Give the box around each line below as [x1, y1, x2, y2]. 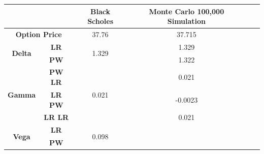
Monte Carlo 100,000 [149, 6, 224, 16]
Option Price [15, 28, 62, 39]
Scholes [87, 16, 113, 26]
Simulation [167, 16, 206, 26]
